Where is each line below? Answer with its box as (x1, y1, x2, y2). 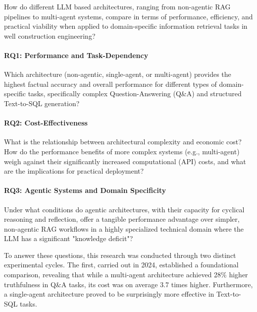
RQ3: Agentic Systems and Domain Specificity (4, 185, 166, 195)
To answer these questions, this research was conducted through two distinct (4, 250, 236, 260)
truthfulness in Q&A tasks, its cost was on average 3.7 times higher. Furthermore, (4, 279, 253, 289)
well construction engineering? (4, 30, 96, 41)
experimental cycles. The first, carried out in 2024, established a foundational (4, 259, 239, 270)
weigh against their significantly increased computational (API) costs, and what (4, 156, 246, 166)
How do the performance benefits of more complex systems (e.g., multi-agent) (4, 146, 240, 156)
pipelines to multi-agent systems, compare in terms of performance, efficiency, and (4, 11, 253, 21)
